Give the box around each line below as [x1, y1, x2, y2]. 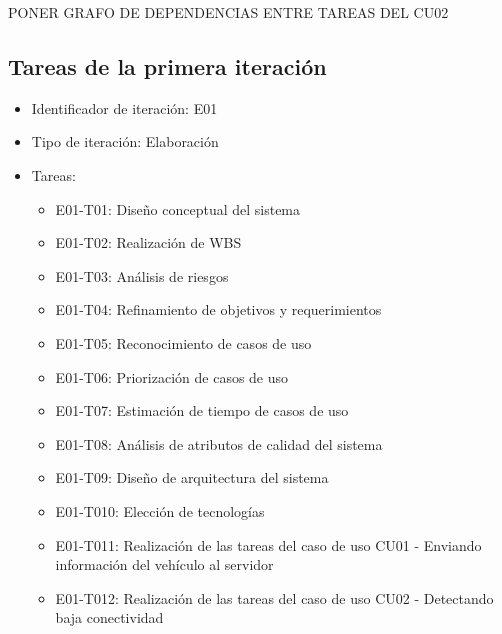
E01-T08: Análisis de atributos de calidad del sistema [55, 433, 383, 454]
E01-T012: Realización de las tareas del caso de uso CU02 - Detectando [55, 587, 494, 608]
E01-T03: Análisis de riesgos [55, 265, 229, 286]
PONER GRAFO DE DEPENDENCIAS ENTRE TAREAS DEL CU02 [8, 2, 449, 22]
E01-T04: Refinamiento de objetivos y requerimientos [55, 299, 382, 320]
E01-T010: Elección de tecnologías [55, 500, 265, 521]
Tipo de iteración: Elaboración [31, 131, 219, 152]
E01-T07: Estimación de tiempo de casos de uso [55, 400, 349, 421]
